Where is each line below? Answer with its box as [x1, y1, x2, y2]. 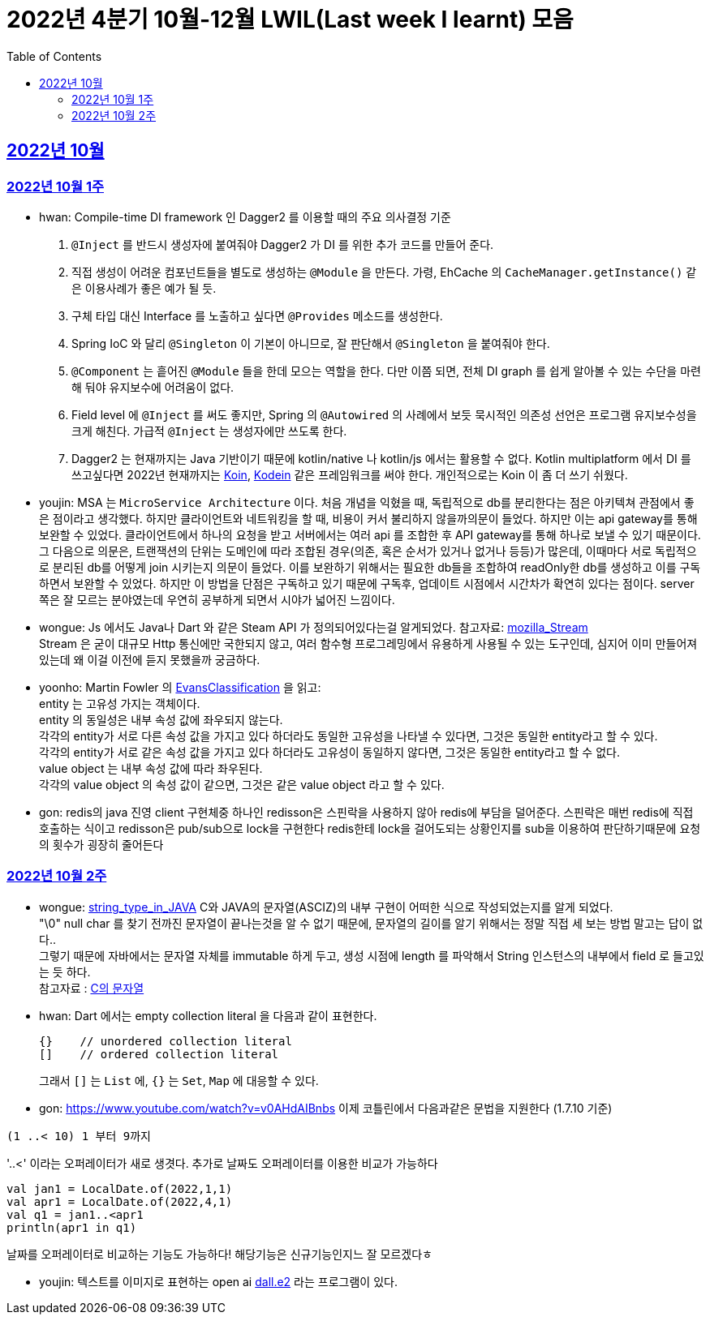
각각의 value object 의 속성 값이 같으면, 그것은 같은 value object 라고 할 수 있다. [39, 777, 445, 791]
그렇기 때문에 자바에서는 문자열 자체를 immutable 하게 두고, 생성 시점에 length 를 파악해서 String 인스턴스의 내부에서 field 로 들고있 [39, 948, 704, 963]
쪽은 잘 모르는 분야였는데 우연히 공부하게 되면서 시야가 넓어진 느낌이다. [39, 592, 395, 607]
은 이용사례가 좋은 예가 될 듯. [71, 281, 217, 295]
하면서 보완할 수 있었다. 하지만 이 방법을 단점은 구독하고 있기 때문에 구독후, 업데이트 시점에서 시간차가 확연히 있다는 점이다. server [39, 576, 695, 590]
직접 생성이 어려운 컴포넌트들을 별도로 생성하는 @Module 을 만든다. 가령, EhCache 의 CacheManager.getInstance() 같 [71, 264, 697, 279]
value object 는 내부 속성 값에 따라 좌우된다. [39, 761, 263, 775]
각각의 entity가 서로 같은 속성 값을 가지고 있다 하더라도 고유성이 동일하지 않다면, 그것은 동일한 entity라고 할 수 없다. [39, 744, 620, 759]
